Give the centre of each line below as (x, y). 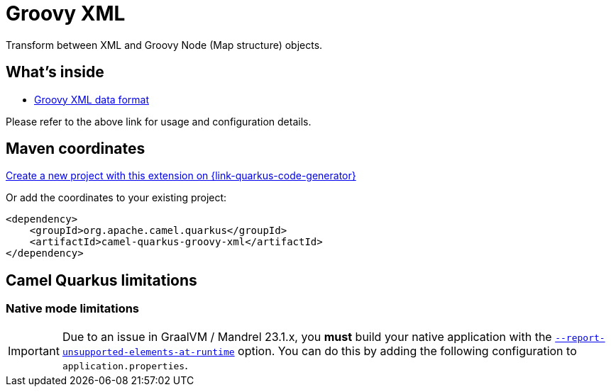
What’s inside (55, 72)
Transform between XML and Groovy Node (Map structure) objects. (164, 45)
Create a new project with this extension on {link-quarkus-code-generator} (181, 176)
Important (34, 351)
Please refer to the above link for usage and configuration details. (159, 121)
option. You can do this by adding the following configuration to (407, 351)
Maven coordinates (76, 149)
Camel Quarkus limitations (101, 280)
